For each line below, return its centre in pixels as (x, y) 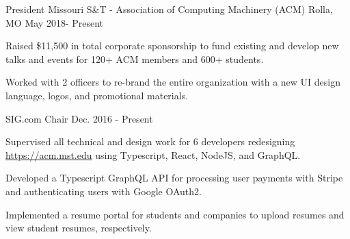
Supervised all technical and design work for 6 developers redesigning (150, 141)
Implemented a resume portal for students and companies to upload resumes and (175, 214)
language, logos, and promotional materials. (97, 95)
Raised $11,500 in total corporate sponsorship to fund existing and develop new (172, 46)
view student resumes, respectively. (79, 228)
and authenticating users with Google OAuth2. (104, 191)
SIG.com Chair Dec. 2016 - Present (79, 118)
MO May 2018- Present (55, 22)
